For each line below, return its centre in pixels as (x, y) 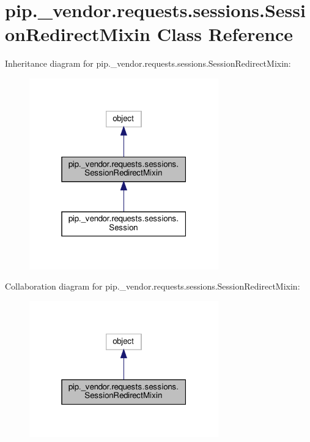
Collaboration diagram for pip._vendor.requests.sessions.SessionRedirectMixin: (153, 286)
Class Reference (225, 34)
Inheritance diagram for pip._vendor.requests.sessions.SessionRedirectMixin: (148, 63)
